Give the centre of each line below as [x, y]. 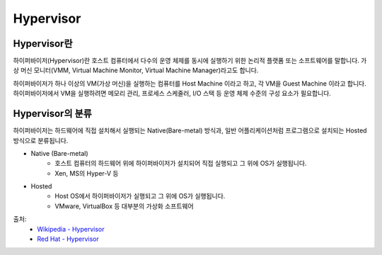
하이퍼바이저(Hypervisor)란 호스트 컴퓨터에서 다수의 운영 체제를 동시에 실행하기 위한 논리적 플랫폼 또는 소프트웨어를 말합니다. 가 [190, 61]
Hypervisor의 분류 [52, 114]
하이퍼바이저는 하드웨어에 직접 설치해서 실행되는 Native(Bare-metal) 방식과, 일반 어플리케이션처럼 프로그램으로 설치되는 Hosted [190, 130]
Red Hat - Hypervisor [68, 239]
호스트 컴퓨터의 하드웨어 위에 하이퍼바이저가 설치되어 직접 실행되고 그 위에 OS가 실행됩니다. [181, 164]
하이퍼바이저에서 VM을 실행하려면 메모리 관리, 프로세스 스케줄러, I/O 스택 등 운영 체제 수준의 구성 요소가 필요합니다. [172, 93]
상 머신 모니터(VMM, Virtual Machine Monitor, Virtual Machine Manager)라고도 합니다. [136, 70]
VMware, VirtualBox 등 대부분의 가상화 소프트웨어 [124, 206]
